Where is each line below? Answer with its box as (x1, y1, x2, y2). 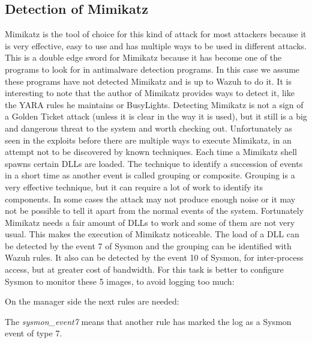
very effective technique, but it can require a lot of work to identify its (5, 180, 263, 193)
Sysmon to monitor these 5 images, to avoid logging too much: (5, 275, 235, 287)
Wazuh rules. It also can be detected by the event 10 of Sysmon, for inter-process (5, 251, 304, 264)
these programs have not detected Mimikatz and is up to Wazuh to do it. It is (5, 74, 292, 87)
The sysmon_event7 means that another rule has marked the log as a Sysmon (5, 315, 292, 327)
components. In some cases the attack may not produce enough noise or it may (5, 192, 296, 205)
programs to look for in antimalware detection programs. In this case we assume (5, 62, 300, 75)
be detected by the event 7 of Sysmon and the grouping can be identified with (5, 239, 292, 252)
